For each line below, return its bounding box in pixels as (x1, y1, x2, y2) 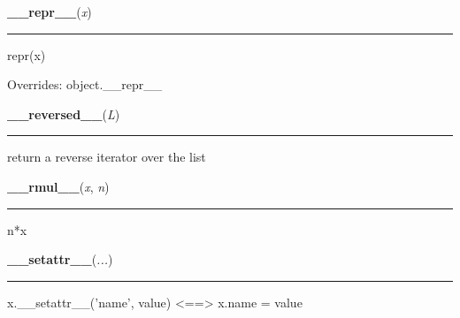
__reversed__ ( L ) (7, 104, 120, 123)
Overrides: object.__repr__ (7, 75, 163, 94)
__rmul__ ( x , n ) (7, 177, 110, 195)
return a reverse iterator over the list (7, 148, 206, 166)
